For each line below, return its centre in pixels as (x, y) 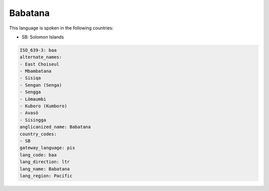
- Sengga (30, 92)
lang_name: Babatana (45, 169)
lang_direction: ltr (45, 162)
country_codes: (38, 134)
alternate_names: (41, 57)
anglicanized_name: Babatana (55, 127)
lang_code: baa (38, 155)
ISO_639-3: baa (38, 50)
